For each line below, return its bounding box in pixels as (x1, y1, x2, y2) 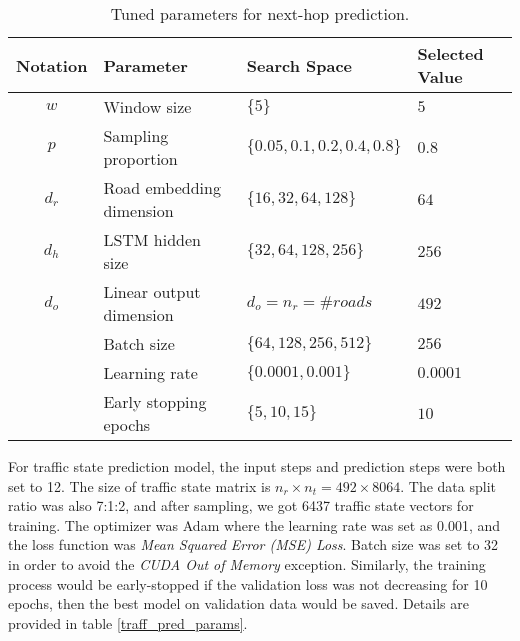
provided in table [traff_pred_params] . (8, 612, 248, 633)
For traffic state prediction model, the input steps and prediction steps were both (8, 456, 506, 476)
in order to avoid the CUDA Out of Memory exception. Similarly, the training (8, 553, 486, 574)
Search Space (246, 53, 353, 77)
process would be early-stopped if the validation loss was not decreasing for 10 (8, 573, 488, 594)
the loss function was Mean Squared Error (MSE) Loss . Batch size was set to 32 (8, 534, 499, 555)
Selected (417, 42, 484, 65)
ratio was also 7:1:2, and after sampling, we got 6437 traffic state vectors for (8, 495, 474, 516)
